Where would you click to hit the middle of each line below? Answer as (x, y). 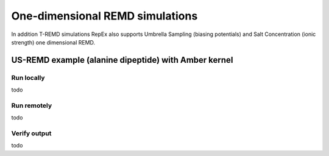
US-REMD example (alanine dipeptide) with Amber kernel (122, 60)
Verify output (31, 133)
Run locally (28, 77)
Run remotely (31, 105)
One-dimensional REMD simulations (104, 16)
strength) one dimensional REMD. (53, 42)
